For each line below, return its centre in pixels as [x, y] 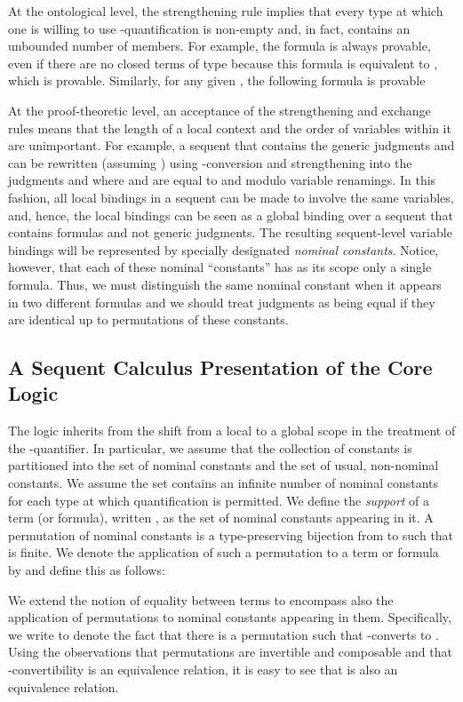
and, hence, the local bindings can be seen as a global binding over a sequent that [231, 215]
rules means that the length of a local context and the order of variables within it [230, 128]
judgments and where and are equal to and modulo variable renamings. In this [222, 180]
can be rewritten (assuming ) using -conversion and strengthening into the [210, 162]
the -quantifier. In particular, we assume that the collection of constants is [210, 447]
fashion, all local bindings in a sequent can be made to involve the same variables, [231, 197]
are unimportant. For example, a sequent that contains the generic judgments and [231, 145]
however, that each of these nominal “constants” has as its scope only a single [220, 267]
